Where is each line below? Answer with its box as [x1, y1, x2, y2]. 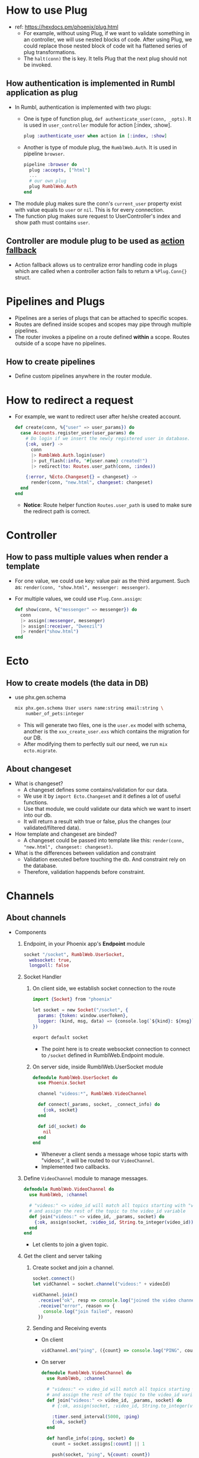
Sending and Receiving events [32, 1325, 107, 1332]
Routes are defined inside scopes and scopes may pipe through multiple [14, 321, 191, 328]
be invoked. [23, 61, 52, 68]
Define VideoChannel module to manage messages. [23, 1175, 148, 1182]
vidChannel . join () [32, 1292, 78, 1298]
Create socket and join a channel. [32, 1264, 114, 1271]
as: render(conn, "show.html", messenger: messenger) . [14, 584, 150, 591]
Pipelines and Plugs [6, 294, 105, 308]
